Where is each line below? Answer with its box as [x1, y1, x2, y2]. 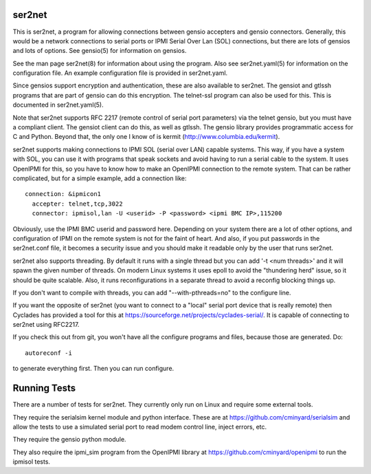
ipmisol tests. [12, 457, 51, 466]
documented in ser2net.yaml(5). [12, 100, 104, 109]
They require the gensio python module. [12, 435, 126, 444]
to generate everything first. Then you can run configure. [12, 365, 175, 373]
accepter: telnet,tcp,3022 [32, 200, 123, 208]
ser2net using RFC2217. [12, 321, 80, 329]
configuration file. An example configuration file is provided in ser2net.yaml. [12, 69, 228, 77]
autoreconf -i [25, 349, 72, 357]
